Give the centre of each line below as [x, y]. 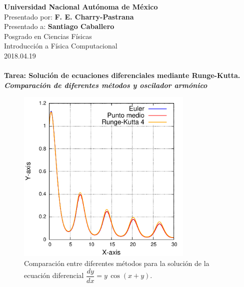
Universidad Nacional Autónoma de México [81, 6]
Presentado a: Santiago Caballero [59, 26]
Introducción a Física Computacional [61, 46]
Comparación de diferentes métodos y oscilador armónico [106, 85]
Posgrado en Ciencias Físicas [48, 36]
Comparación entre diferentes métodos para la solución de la [117, 263]
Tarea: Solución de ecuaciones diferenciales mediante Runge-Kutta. [122, 75]
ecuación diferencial [54, 275]
